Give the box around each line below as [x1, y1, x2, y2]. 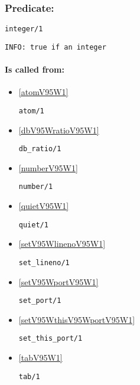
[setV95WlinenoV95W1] [18, 237, 106, 250]
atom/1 [18, 106, 44, 115]
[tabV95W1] [18, 351, 63, 364]
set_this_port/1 [18, 334, 83, 343]
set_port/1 [18, 296, 61, 305]
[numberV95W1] [18, 161, 78, 174]
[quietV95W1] [18, 200, 69, 212]
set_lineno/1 [18, 258, 70, 267]
